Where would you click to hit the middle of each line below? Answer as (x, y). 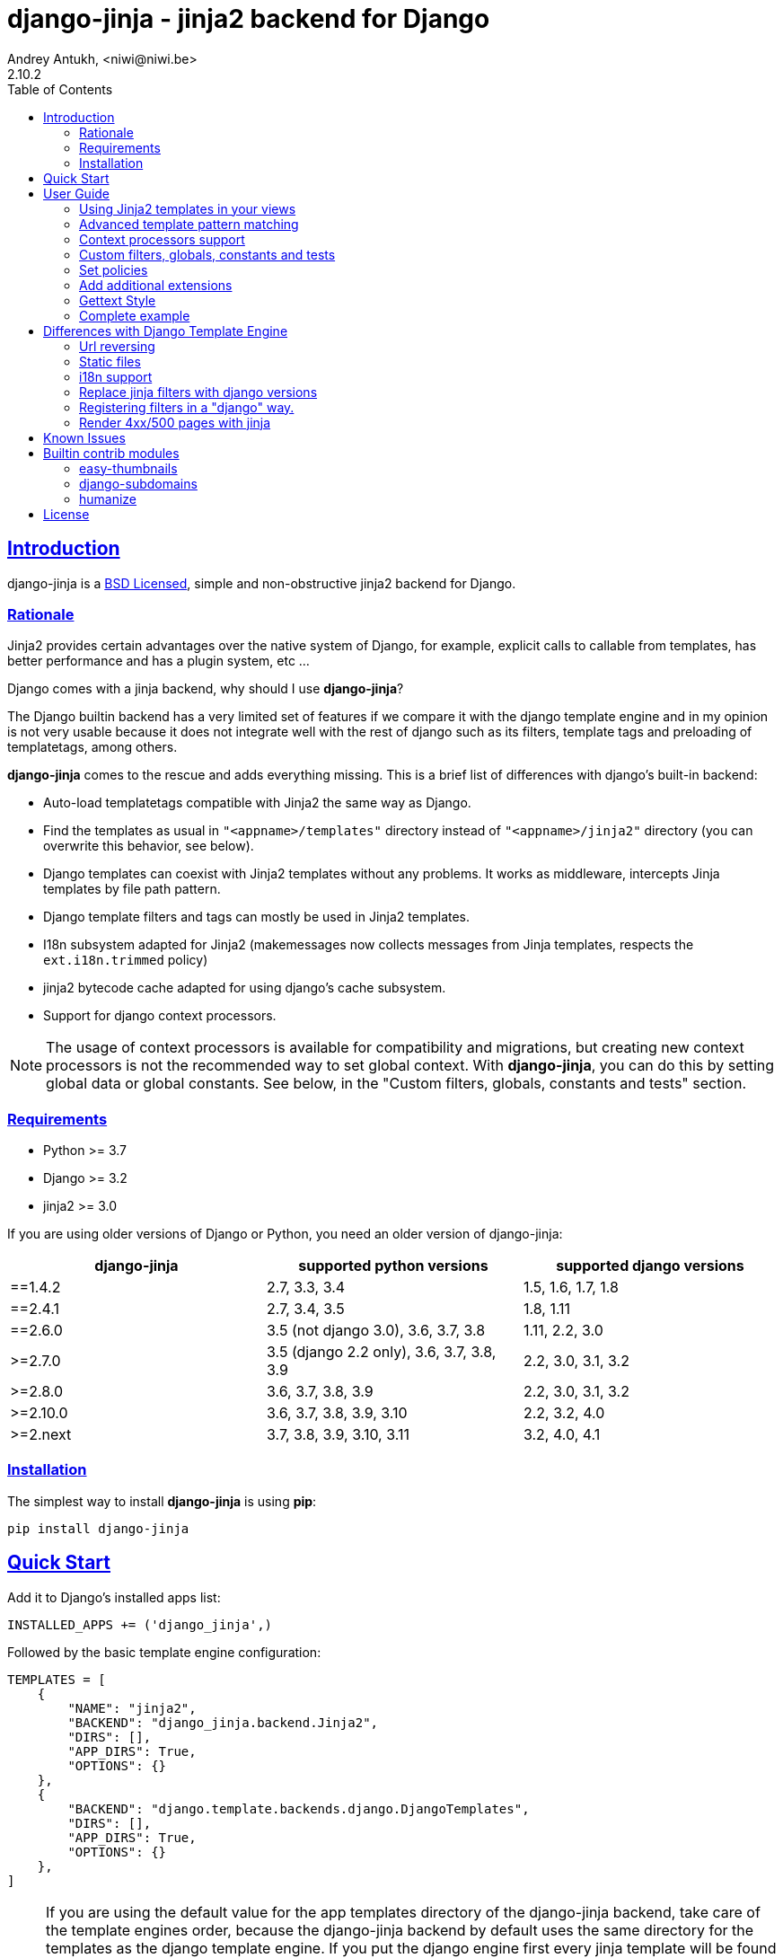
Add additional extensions (156, 285)
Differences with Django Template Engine (166, 331)
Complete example (135, 315)
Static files (110, 361)
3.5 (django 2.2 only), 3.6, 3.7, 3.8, (381, 1352)
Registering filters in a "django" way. (187, 407)
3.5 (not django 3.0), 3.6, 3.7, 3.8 (376, 1331)
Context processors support (162, 239)
